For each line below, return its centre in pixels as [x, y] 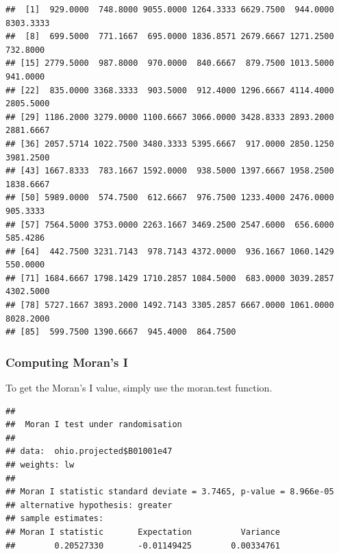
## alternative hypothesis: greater [89, 505]
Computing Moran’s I [67, 362]
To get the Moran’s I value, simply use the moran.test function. [139, 388]
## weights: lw [40, 465]
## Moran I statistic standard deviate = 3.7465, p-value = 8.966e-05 [170, 492]
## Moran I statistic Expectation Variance [143, 532]
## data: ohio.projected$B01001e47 [89, 451]
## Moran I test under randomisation [94, 425]
